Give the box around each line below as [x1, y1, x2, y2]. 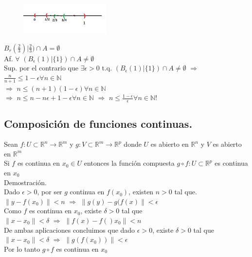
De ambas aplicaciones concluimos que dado [4, 224, 135, 235]
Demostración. [4, 177, 47, 187]
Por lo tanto [4, 243, 40, 254]
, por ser [37, 187, 62, 197]
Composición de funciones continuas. [4, 116, 193, 131]
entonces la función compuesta [84, 158, 175, 168]
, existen [128, 187, 154, 197]
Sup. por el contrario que [4, 63, 78, 73]
